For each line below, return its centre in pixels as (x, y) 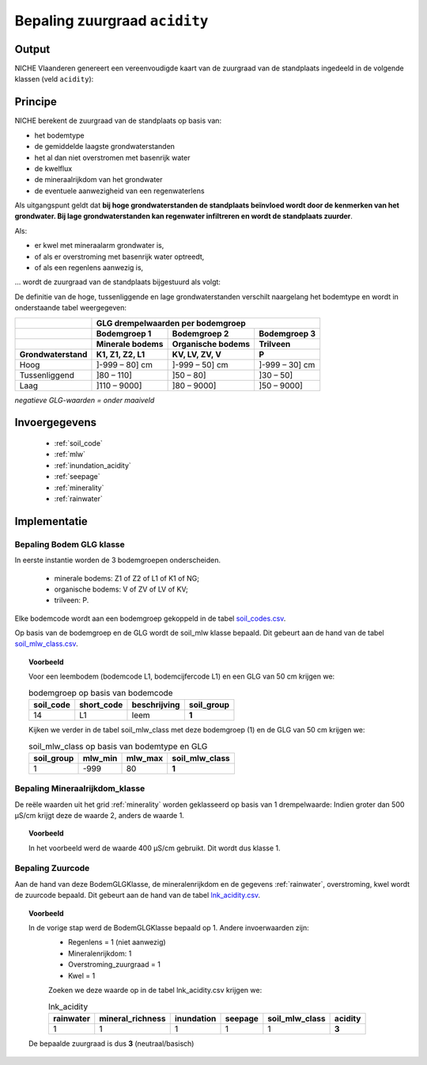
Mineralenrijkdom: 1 (100, 953)
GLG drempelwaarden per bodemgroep (171, 323)
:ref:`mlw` (70, 455)
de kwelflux (53, 168)
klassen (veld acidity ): (54, 79)
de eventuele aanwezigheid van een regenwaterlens (119, 191)
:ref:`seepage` (77, 477)
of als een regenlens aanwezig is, (89, 268)
